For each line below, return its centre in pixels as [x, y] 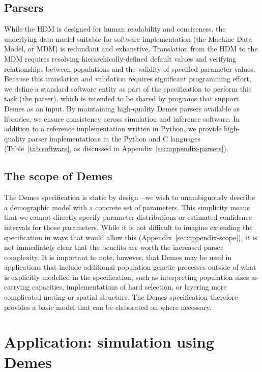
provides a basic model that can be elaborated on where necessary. [108, 307]
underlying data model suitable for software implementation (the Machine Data [128, 38]
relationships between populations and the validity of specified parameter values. [130, 68]
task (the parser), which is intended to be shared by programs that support [122, 98]
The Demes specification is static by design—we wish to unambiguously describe [130, 197]
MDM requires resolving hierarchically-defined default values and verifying [120, 58]
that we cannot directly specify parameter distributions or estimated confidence [128, 217]
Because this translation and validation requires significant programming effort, [128, 79]
